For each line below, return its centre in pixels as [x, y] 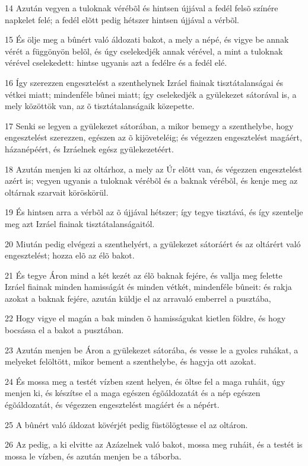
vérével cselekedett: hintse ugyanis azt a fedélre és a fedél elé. [116, 63]
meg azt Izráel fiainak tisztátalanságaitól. [80, 223]
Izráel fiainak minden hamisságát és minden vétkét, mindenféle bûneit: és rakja [148, 287]
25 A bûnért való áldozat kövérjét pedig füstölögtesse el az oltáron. [126, 424]
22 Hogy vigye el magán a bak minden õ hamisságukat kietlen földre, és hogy [145, 318]
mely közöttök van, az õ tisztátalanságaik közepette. [100, 106]
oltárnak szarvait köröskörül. [57, 192]
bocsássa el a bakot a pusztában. [64, 330]
